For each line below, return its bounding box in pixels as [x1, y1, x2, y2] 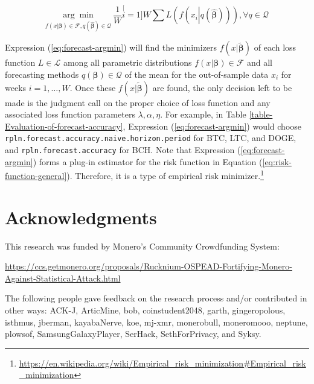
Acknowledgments [5, 204, 157, 229]
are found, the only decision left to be [152, 81, 292, 93]
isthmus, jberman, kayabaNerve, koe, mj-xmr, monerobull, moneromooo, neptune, [5, 315, 308, 328]
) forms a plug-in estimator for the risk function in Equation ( [33, 155, 263, 168]
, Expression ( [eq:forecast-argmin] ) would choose [123, 119, 302, 132]
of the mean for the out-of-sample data [124, 68, 269, 81]
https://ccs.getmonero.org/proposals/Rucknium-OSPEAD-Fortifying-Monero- [5, 260, 292, 272]
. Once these [69, 81, 116, 93]
